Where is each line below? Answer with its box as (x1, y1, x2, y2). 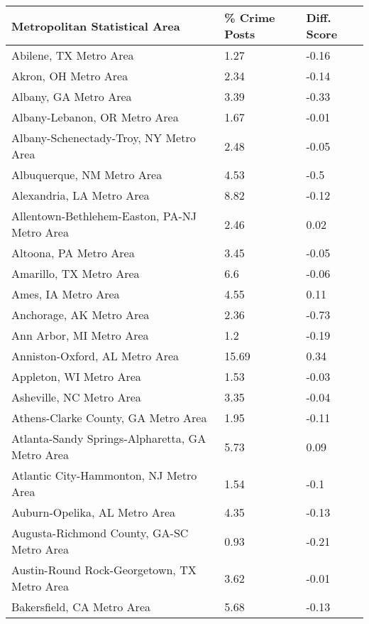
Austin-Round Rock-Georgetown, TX (11, 561, 197, 578)
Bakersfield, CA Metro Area (11, 598, 150, 615)
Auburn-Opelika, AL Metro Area (11, 504, 176, 520)
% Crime (224, 9, 275, 26)
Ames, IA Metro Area (11, 286, 120, 302)
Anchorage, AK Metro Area (11, 306, 150, 323)
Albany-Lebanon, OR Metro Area (11, 109, 179, 125)
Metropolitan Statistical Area (11, 17, 180, 34)
